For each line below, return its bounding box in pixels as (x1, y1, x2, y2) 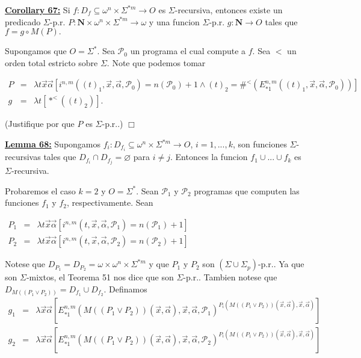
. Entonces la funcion (170, 150, 248, 163)
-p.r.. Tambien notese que (183, 271, 277, 283)
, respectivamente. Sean (66, 196, 153, 209)
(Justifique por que (5, 117, 75, 130)
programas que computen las (194, 184, 300, 197)
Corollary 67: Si (5, 4, 70, 16)
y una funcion (149, 15, 200, 28)
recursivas (5, 150, 41, 163)
